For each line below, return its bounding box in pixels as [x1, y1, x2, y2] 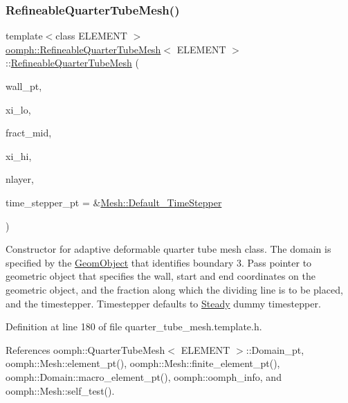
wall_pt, [6, 79, 42, 93]
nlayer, [6, 172, 34, 186]
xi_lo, [6, 102, 31, 116]
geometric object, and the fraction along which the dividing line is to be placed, [6, 282, 343, 296]
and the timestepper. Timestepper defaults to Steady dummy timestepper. [6, 296, 321, 310]
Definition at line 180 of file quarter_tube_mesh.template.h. [6, 319, 262, 334]
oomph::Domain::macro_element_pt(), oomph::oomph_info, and [6, 369, 282, 384]
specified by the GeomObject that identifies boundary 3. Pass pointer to [6, 255, 312, 269]
